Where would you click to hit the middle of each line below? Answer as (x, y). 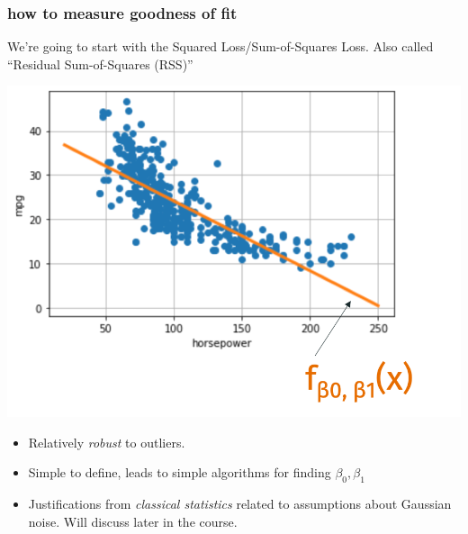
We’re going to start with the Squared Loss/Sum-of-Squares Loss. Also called (220, 46)
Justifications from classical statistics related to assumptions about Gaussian (240, 503)
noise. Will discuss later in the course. (133, 521)
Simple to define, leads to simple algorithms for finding (180, 472)
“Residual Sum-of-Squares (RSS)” (100, 63)
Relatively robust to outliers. (107, 442)
